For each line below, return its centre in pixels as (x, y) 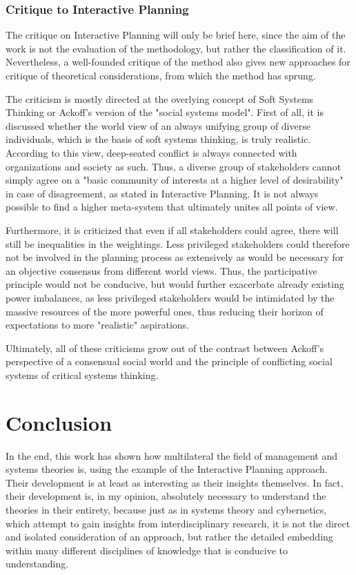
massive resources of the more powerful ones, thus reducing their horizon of (165, 311)
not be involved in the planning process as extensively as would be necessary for (175, 257)
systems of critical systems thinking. (82, 374)
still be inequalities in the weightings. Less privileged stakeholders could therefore (178, 243)
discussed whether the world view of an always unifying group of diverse (158, 125)
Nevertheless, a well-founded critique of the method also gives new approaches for (178, 62)
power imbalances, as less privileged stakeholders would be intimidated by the (170, 297)
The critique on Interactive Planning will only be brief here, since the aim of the (176, 35)
